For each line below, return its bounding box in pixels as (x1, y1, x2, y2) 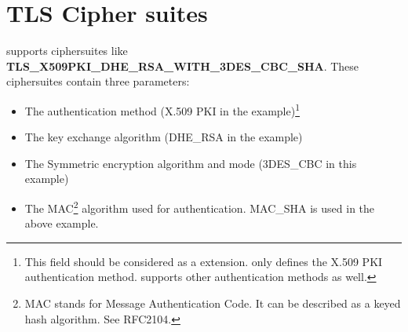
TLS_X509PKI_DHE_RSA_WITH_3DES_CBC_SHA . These (6, 57, 359, 74)
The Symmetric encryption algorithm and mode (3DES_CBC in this (24, 155, 357, 171)
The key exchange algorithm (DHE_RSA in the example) (24, 129, 303, 145)
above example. (24, 215, 99, 232)
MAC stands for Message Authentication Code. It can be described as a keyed (24, 294, 401, 311)
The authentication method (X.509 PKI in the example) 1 (24, 100, 301, 119)
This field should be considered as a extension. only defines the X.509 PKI (24, 253, 383, 269)
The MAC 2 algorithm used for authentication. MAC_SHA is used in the (24, 197, 375, 216)
